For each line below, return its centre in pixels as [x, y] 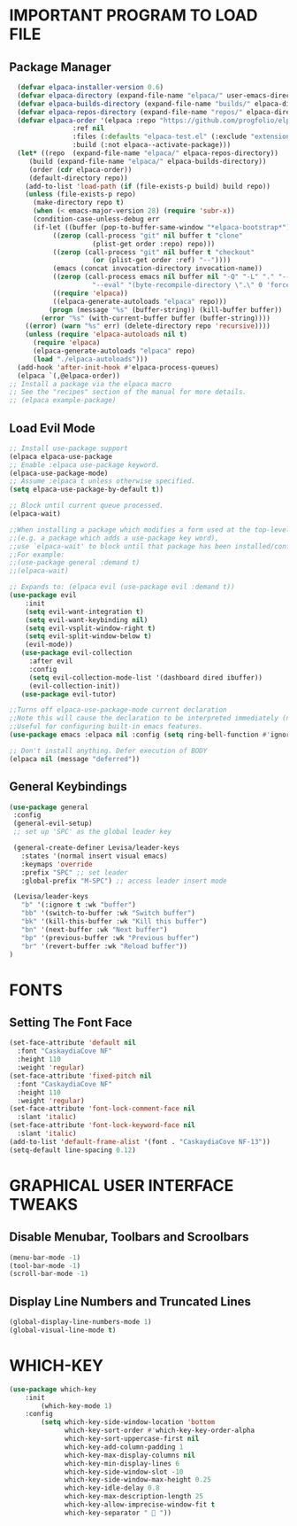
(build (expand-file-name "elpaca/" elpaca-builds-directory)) [148, 161]
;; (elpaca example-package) [63, 401]
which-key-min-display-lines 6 [122, 1463]
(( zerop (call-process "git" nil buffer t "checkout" [153, 252]
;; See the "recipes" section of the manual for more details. [128, 392]
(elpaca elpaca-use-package [61, 456]
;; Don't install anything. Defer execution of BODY [108, 751]
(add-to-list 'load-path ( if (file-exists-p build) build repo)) [148, 186]
